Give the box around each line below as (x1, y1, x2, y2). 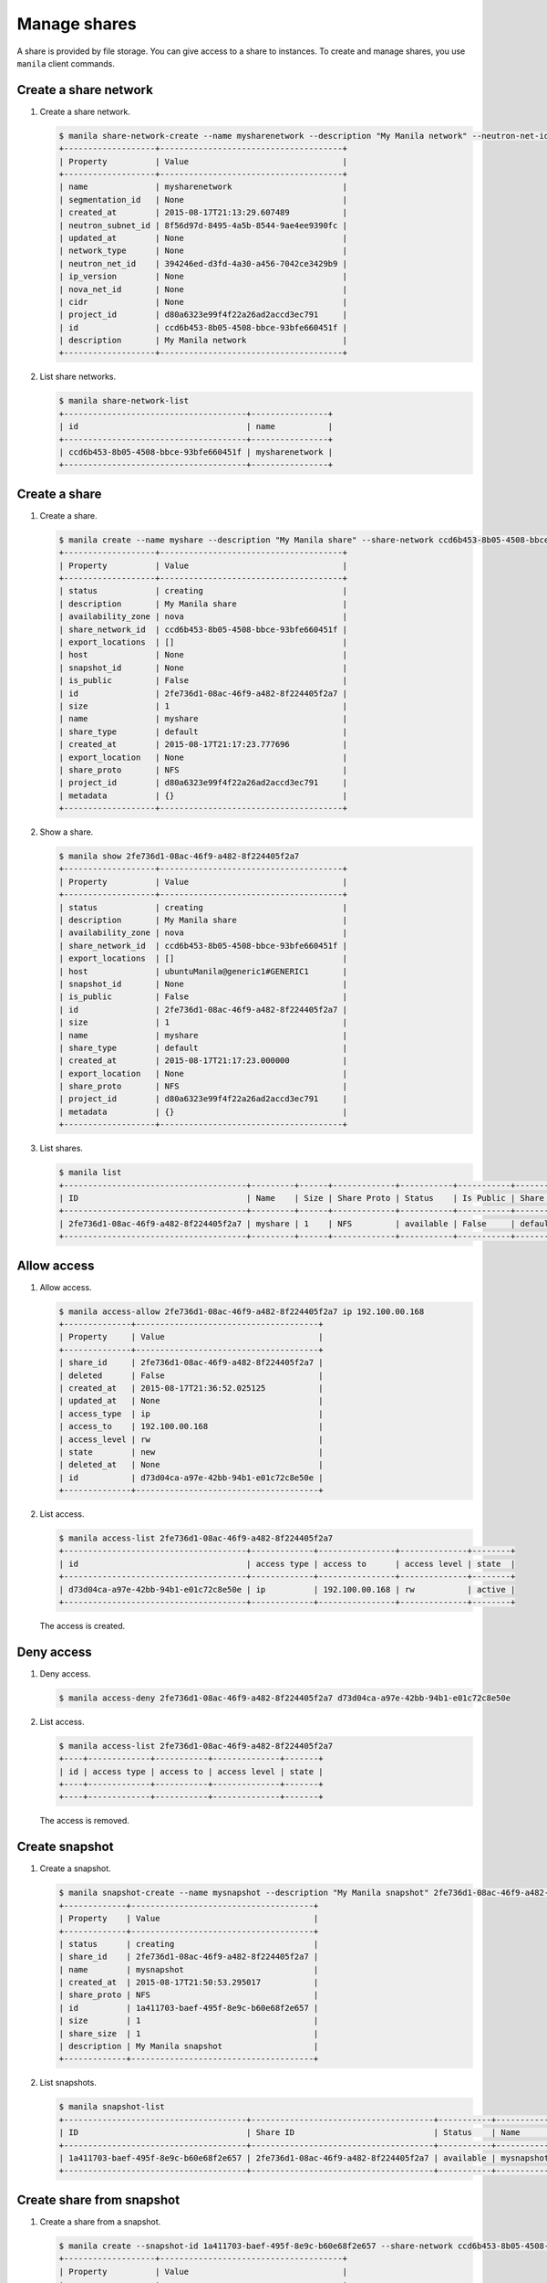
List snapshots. (39, 2078, 98, 2088)
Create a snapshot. (39, 1863, 111, 1874)
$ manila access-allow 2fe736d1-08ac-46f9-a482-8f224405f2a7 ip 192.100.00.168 (58, 1306, 425, 1317)
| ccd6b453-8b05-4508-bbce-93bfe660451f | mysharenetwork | (58, 447, 334, 457)
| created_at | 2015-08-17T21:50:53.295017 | (58, 1977, 319, 1988)
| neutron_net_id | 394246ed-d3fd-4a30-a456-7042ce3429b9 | (58, 258, 348, 268)
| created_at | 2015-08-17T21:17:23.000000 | (58, 1056, 348, 1066)
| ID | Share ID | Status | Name (58, 2128, 521, 2138)
